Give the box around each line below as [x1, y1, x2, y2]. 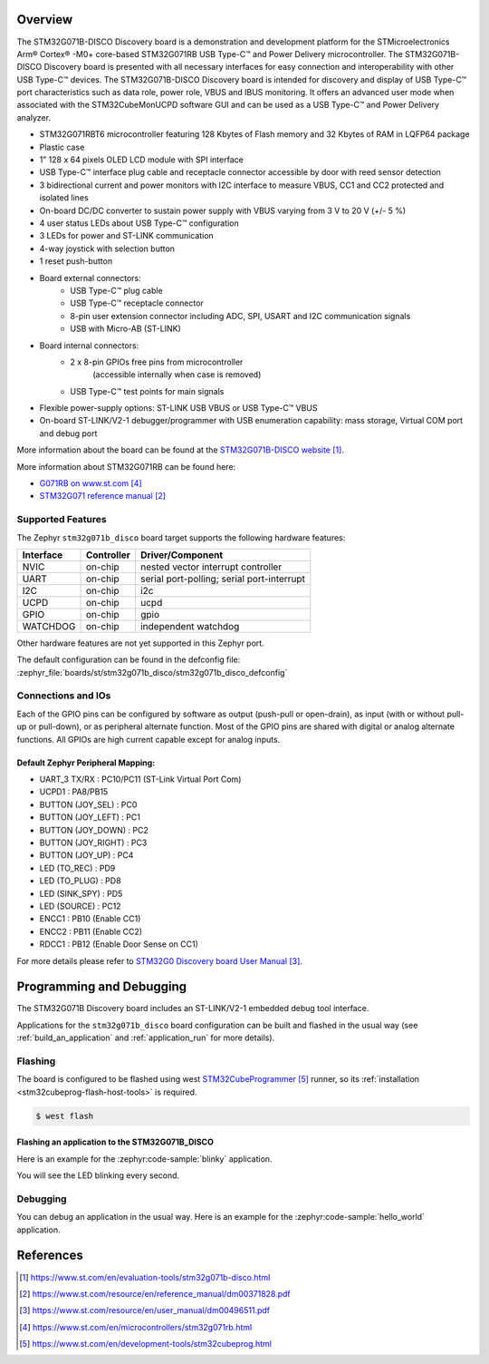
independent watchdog [140, 619, 240, 632]
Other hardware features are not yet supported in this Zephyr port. [16, 638, 264, 648]
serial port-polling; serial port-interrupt [140, 572, 305, 585]
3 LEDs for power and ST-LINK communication [39, 230, 215, 241]
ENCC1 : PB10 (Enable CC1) [39, 913, 141, 924]
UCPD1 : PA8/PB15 [39, 786, 109, 797]
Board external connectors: [39, 272, 142, 283]
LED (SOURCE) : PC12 [39, 901, 121, 911]
